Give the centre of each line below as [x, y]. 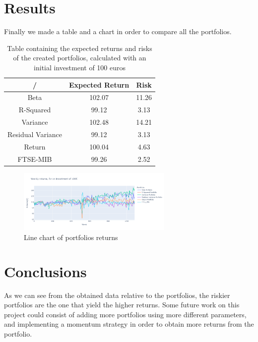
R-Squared [35, 110]
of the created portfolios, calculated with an [80, 58]
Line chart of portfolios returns [71, 237]
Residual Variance [35, 134]
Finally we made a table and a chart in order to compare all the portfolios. [118, 31]
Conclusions [45, 271]
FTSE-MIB [35, 159]
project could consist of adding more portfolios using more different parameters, [125, 314]
